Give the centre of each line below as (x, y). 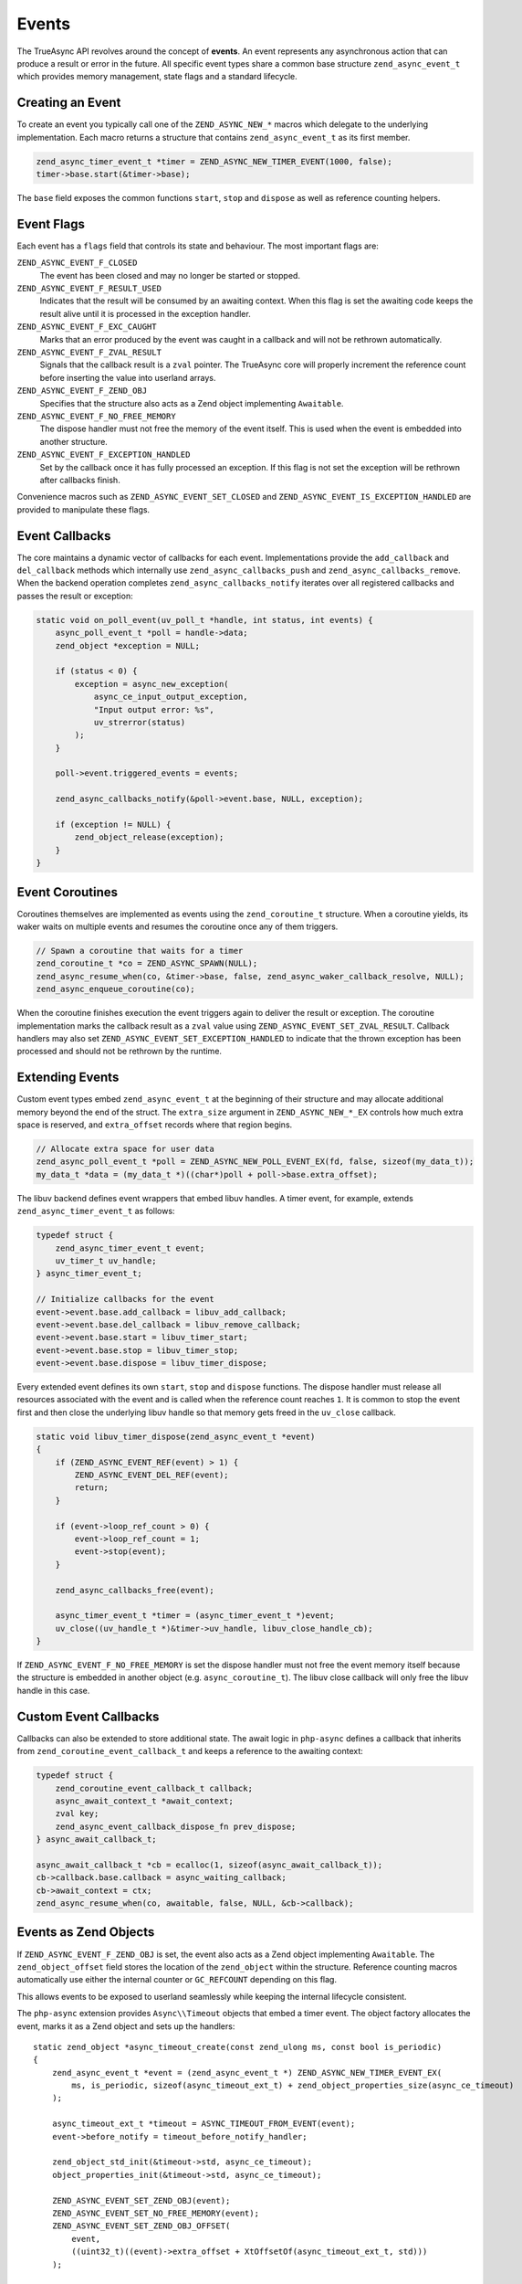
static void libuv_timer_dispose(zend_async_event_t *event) (176, 1436)
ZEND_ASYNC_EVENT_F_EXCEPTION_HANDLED (104, 455)
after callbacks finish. (80, 480)
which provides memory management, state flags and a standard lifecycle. (157, 77)
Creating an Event (69, 103)
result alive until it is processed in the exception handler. (145, 313)
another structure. (74, 441)
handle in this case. (53, 1690)
